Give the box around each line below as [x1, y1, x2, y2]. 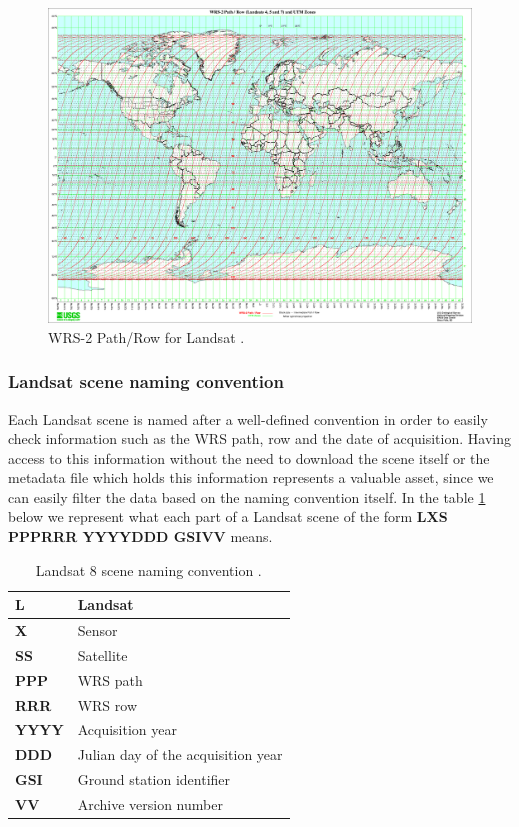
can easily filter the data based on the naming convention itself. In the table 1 [8, 486, 486, 507]
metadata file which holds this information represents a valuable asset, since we [8, 467, 494, 488]
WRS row [77, 694, 138, 715]
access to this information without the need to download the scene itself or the [8, 447, 490, 468]
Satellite [77, 644, 128, 665]
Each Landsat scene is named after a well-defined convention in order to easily [8, 408, 488, 429]
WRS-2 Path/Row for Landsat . [48, 326, 245, 347]
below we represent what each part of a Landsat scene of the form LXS [8, 506, 448, 527]
